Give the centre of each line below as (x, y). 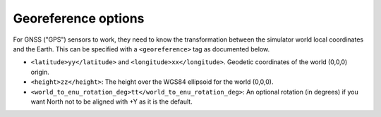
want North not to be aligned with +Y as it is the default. (112, 101)
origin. (40, 72)
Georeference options (79, 18)
